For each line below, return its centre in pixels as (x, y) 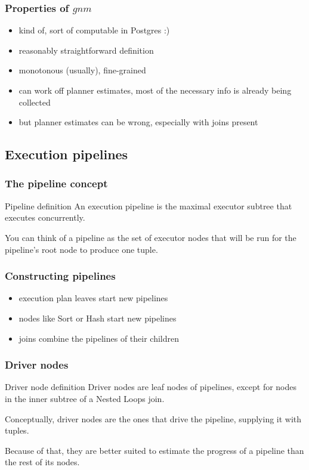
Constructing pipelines (60, 276)
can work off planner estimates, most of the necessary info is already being (155, 90)
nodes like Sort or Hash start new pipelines (98, 318)
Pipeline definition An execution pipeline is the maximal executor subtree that (149, 205)
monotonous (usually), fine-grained (82, 70)
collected (35, 102)
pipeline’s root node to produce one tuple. (81, 249)
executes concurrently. (45, 217)
